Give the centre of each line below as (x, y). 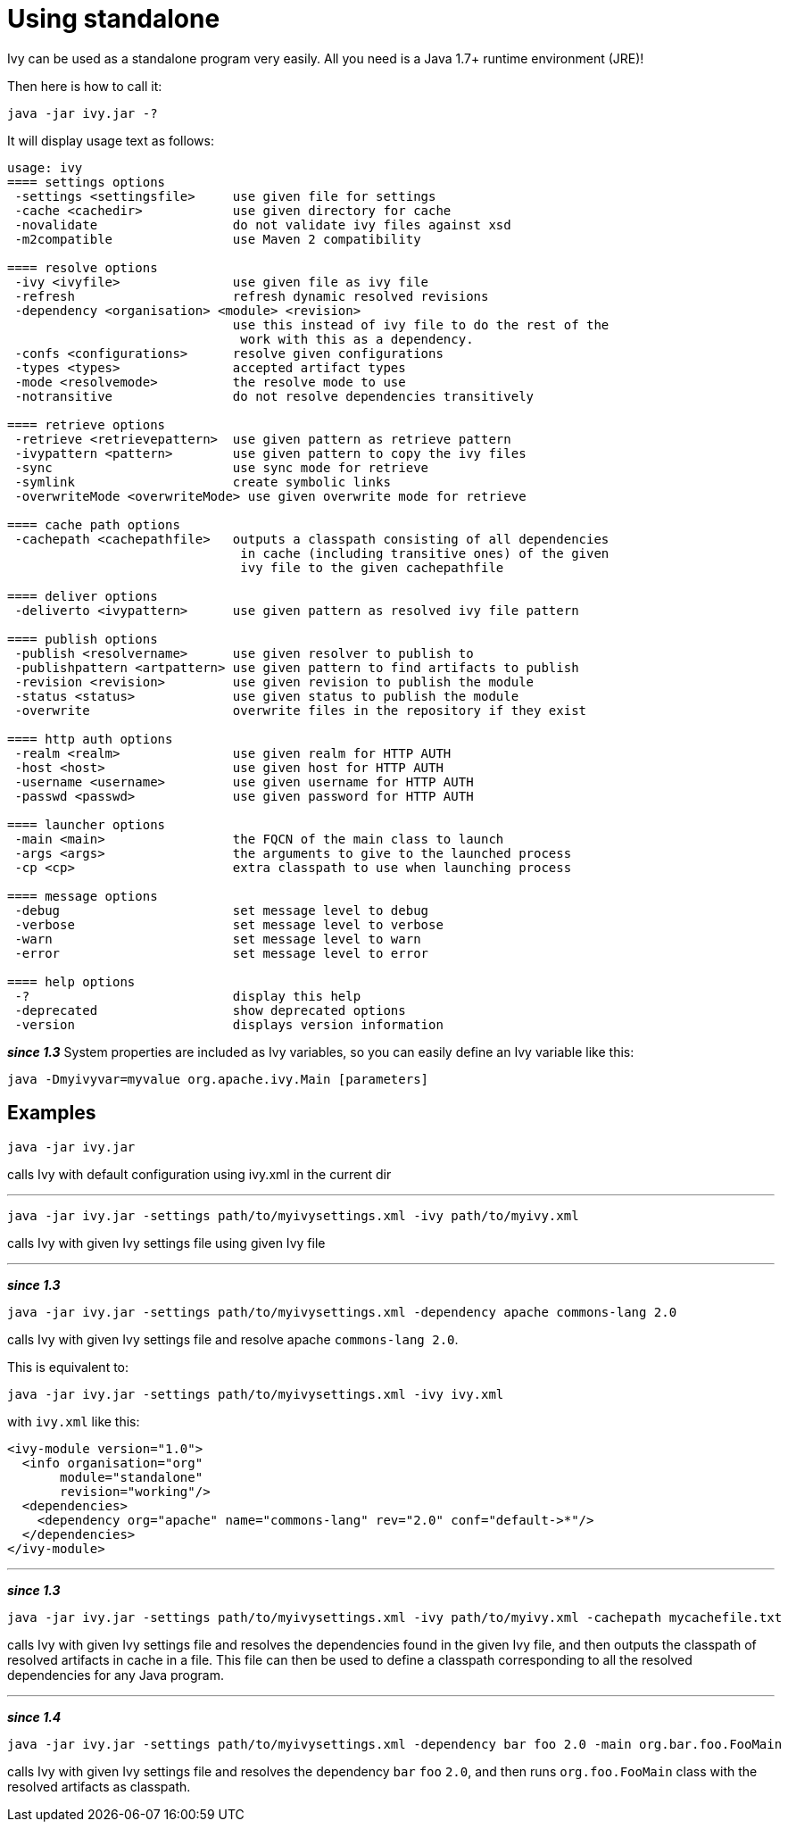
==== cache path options (94, 524)
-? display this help (188, 996)
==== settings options (87, 182)
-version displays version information (229, 1024)
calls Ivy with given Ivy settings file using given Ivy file (166, 1243)
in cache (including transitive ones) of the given (425, 553)
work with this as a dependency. (357, 339)
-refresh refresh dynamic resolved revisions (252, 296)
